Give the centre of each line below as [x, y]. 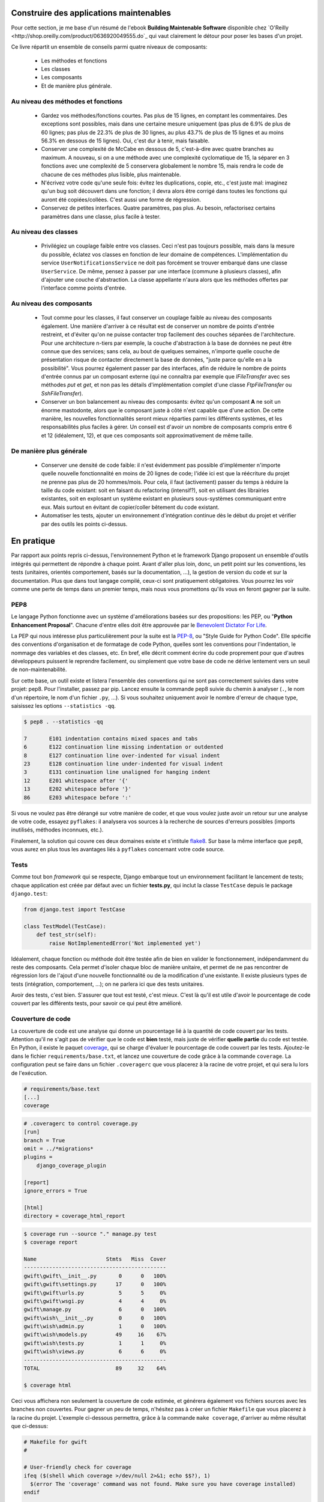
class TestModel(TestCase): [65, 926]
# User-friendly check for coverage [78, 1467]
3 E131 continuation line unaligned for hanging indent [117, 772]
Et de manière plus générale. [76, 86]
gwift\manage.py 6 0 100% [95, 1309]
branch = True [44, 1140]
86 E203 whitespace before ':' [78, 797]
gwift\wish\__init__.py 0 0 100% [95, 1318]
